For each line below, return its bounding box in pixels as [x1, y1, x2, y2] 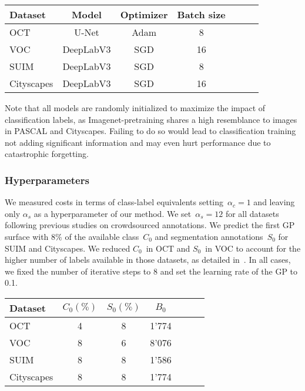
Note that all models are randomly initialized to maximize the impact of [5, 102, 266, 113]
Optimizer [120, 8, 168, 21]
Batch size [177, 8, 226, 21]
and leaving [253, 196, 295, 208]
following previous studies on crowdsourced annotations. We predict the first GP [5, 219, 295, 231]
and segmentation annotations [155, 230, 263, 242]
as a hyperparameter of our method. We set [33, 207, 192, 219]
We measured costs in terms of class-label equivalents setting [5, 196, 224, 208]
